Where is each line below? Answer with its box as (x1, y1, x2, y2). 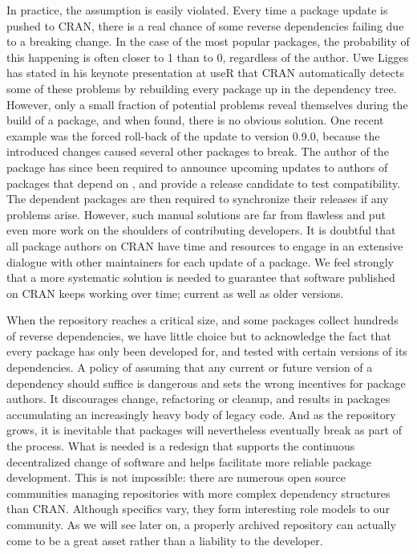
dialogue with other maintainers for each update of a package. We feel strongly (6, 253, 394, 270)
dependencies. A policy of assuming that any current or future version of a (6, 359, 373, 376)
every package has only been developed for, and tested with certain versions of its (6, 343, 407, 360)
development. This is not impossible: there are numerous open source (6, 469, 346, 486)
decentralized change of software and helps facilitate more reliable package (6, 453, 371, 470)
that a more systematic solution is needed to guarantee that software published (6, 269, 395, 286)
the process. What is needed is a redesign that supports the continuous (6, 438, 355, 454)
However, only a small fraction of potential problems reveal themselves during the (6, 96, 408, 112)
